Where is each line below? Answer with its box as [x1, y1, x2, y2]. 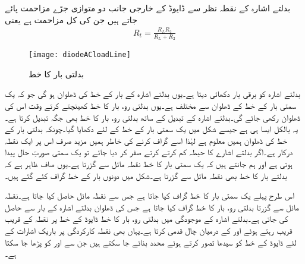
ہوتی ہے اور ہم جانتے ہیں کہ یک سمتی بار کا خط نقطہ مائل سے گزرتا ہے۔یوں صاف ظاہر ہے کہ [5, 157, 293, 169]
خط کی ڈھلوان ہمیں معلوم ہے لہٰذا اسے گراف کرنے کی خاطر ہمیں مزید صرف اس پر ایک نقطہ [5, 134, 287, 146]
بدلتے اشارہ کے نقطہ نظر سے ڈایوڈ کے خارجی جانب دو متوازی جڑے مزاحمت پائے [5, 2, 291, 14]
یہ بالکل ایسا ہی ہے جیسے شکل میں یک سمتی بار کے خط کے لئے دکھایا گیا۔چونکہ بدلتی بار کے [5, 122, 298, 135]
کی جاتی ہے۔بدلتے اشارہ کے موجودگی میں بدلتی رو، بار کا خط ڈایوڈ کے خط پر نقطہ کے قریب [5, 212, 288, 225]
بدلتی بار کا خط [29, 67, 84, 80]
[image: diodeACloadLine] [29, 51, 131, 59]
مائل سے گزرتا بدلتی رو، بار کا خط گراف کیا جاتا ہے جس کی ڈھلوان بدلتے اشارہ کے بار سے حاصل [5, 200, 299, 213]
